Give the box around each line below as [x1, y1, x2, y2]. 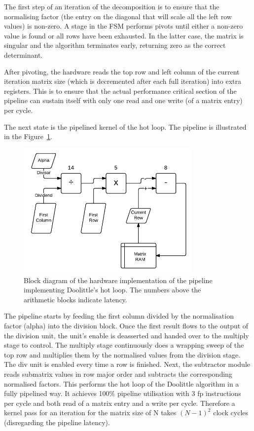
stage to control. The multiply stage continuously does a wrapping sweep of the [4, 340, 244, 350]
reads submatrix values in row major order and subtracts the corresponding [4, 368, 232, 379]
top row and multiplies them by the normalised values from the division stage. [4, 349, 241, 359]
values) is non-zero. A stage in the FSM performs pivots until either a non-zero [4, 21, 243, 31]
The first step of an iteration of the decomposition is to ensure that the [4, 1, 219, 11]
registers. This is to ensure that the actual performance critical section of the [4, 85, 237, 96]
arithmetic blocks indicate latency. [24, 294, 127, 304]
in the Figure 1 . [4, 131, 52, 142]
